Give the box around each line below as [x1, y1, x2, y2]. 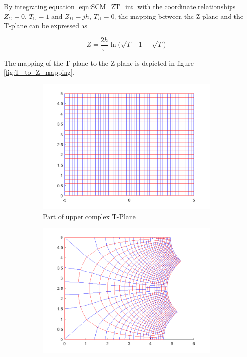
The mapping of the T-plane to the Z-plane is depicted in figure [4, 57, 194, 68]
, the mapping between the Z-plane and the [114, 11, 244, 21]
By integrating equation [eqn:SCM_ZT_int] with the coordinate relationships [4, 1, 236, 11]
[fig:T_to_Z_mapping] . [4, 67, 75, 77]
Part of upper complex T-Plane [43, 211, 136, 221]
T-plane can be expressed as [4, 20, 88, 31]
